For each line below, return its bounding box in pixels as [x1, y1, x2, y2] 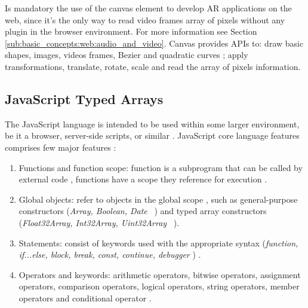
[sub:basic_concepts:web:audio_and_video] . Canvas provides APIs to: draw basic [5, 36, 304, 49]
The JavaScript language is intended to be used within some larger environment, [5, 117, 300, 130]
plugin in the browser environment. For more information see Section [5, 25, 257, 38]
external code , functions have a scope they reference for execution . [19, 173, 267, 185]
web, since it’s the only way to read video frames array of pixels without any [5, 13, 285, 26]
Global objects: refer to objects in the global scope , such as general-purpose [19, 193, 298, 205]
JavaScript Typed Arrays [5, 89, 164, 108]
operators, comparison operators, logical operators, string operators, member [19, 280, 300, 292]
